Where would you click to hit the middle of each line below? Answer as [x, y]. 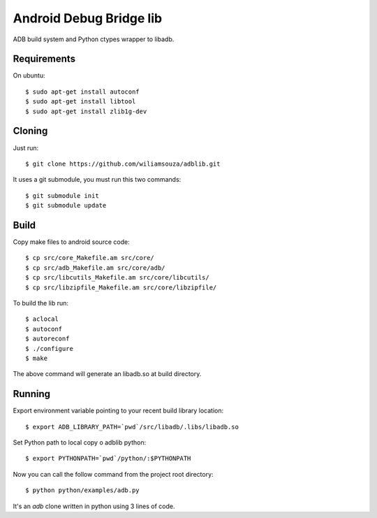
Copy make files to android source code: [71, 242]
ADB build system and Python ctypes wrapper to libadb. [94, 39]
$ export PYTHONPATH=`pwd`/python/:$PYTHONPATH [108, 459]
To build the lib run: [41, 303]
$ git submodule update [66, 206]
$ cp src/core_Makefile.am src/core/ [90, 258]
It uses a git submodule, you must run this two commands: [97, 180]
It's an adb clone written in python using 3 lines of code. [94, 506]
